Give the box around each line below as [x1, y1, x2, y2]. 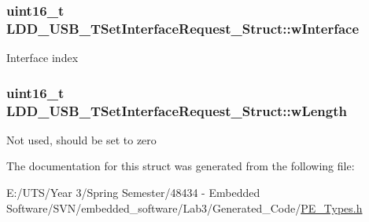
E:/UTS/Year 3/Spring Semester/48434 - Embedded [6, 184, 260, 201]
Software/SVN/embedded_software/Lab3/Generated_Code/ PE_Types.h [6, 199, 363, 216]
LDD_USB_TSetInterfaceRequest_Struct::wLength [6, 100, 347, 120]
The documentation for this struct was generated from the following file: [6, 158, 355, 174]
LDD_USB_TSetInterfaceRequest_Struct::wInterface [6, 18, 360, 38]
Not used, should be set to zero [6, 131, 157, 147]
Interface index [6, 49, 79, 66]
